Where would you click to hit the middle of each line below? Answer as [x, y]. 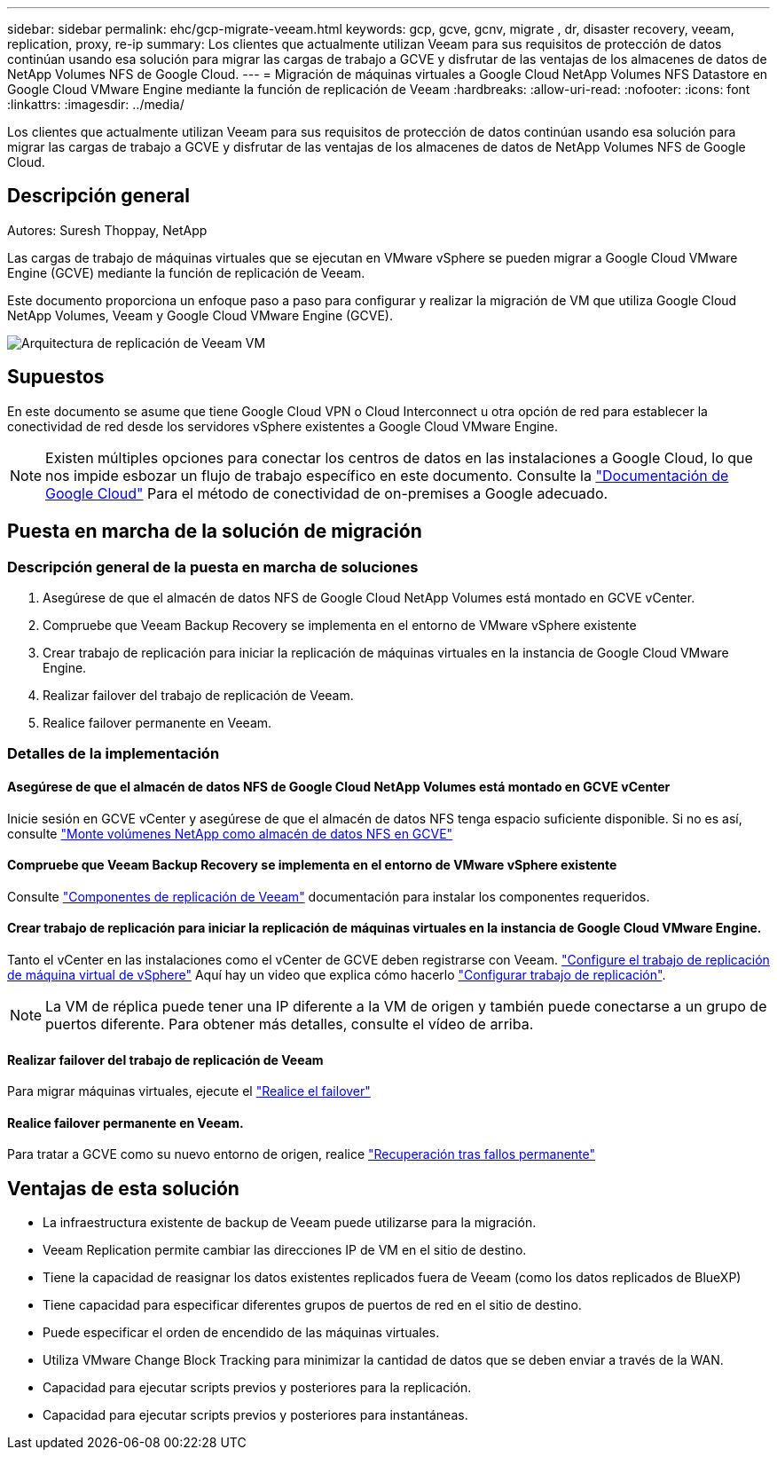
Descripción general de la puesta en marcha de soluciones [213, 567]
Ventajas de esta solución [123, 1188]
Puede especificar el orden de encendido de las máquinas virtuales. [241, 1333]
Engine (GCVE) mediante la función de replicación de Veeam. [186, 272]
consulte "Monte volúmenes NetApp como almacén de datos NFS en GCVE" [230, 833]
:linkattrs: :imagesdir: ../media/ [96, 104]
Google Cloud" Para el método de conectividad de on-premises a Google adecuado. [327, 493]
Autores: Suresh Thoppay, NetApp [107, 230]
